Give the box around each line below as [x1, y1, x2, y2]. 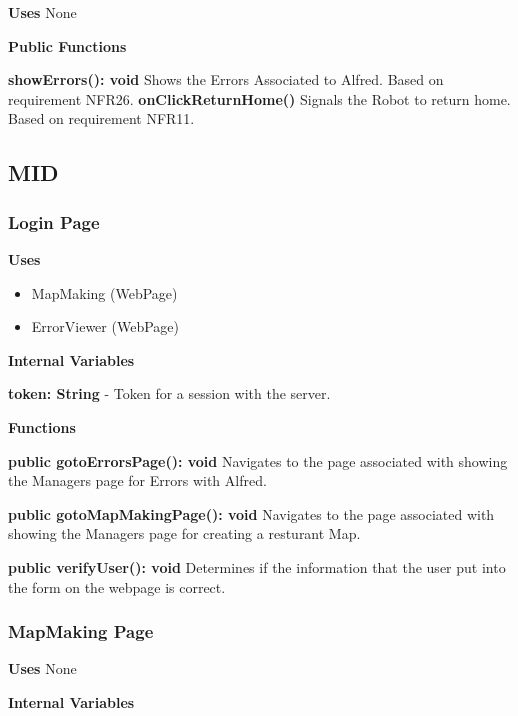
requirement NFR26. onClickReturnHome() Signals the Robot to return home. [8, 88, 511, 109]
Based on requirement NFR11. [8, 108, 195, 129]
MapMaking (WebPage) [31, 282, 178, 303]
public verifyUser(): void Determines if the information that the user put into [8, 556, 506, 577]
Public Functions [8, 35, 127, 56]
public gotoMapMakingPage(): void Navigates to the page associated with [8, 503, 495, 524]
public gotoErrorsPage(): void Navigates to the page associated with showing [8, 450, 508, 471]
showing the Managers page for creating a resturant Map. [8, 523, 361, 544]
